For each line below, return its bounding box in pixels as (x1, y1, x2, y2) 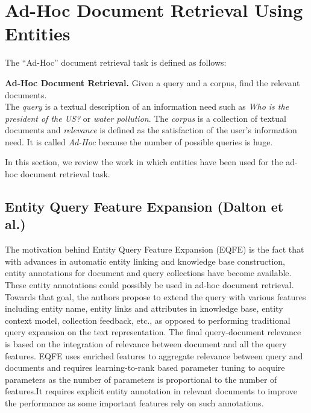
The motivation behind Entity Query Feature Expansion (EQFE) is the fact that (5, 243, 304, 256)
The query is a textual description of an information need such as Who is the (5, 100, 289, 113)
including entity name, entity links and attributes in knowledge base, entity (5, 302, 283, 315)
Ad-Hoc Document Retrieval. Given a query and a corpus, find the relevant (5, 76, 300, 89)
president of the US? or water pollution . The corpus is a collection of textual (5, 112, 286, 124)
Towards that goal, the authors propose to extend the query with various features (5, 290, 306, 303)
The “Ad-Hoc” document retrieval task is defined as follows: (5, 56, 227, 69)
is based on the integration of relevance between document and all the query (5, 338, 287, 350)
